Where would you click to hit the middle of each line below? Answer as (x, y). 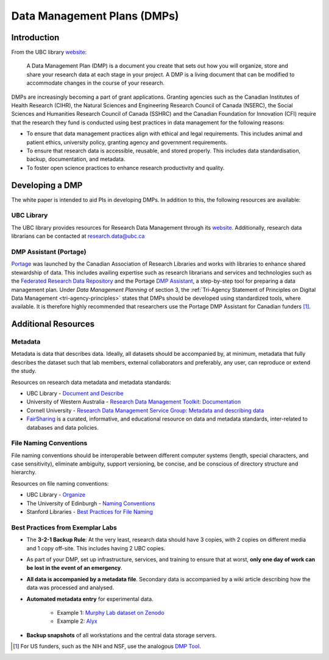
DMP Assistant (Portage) (49, 252)
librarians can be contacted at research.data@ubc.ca (78, 236)
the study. (24, 371)
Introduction (35, 37)
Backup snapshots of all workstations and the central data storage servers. (122, 635)
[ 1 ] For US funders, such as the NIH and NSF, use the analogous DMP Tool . (107, 647)
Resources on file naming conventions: (60, 483)
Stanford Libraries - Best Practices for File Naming (90, 512)
